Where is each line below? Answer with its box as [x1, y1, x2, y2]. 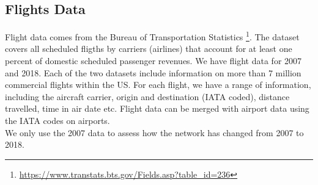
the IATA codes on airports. [5, 114, 110, 127]
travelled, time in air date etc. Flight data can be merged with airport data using [5, 102, 309, 115]
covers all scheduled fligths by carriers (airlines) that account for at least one [5, 42, 292, 55]
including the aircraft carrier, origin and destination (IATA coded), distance [5, 90, 290, 103]
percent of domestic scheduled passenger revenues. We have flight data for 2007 [5, 54, 302, 67]
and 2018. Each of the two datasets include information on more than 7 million [5, 66, 301, 79]
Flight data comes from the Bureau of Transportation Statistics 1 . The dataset [5, 29, 300, 43]
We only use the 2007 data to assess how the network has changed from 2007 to [5, 126, 304, 139]
